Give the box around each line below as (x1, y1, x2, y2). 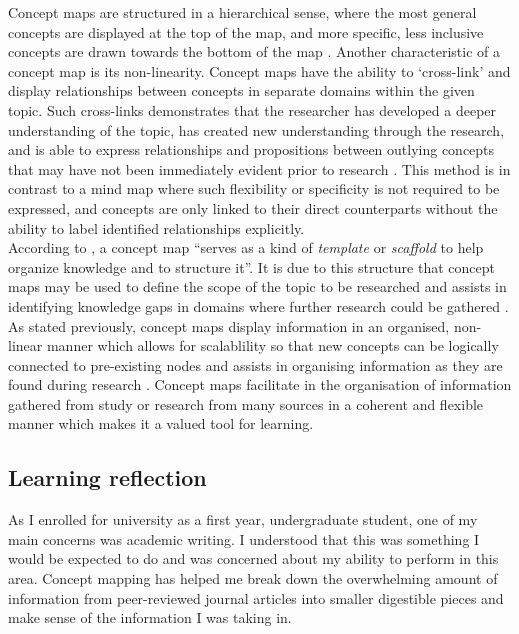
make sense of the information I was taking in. (8, 607, 292, 628)
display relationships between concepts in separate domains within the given (8, 80, 475, 101)
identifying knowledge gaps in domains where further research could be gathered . (8, 295, 509, 316)
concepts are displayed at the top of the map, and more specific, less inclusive (8, 21, 484, 42)
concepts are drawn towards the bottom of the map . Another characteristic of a (8, 41, 500, 62)
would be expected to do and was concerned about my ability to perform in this (8, 548, 499, 569)
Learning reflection (8, 462, 207, 493)
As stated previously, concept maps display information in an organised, (8, 315, 450, 336)
